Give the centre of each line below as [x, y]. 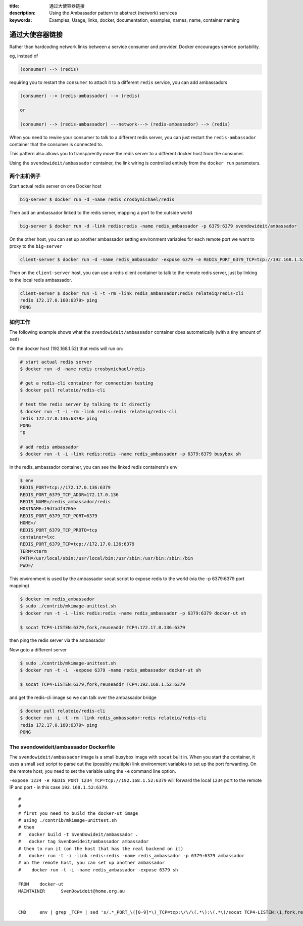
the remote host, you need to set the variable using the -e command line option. [93, 771]
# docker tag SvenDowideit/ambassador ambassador [84, 842]
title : [14, 6]
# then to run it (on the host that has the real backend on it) [101, 849]
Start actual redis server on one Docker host [56, 186]
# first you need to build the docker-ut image [78, 813]
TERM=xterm [33, 551]
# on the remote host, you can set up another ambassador [92, 863]
